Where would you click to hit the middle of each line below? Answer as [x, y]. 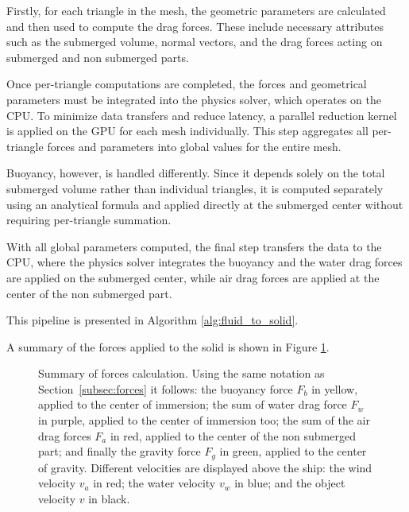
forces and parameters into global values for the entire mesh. [194, 146]
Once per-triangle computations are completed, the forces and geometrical [187, 84]
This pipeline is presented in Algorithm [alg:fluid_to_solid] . [152, 320]
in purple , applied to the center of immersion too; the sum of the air [204, 420]
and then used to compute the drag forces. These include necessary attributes [195, 26]
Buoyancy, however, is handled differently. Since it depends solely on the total [196, 173]
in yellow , [335, 388]
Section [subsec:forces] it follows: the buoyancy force [166, 388]
